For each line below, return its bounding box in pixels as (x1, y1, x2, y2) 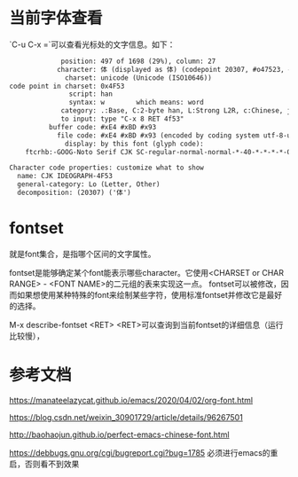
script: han (68, 90, 114, 98)
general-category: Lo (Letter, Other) (17, 180, 161, 189)
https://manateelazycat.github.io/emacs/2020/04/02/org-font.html (9, 395, 254, 405)
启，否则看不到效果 (9, 458, 80, 469)
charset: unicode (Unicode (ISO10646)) (65, 73, 213, 82)
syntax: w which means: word (68, 98, 204, 107)
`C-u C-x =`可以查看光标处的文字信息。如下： (9, 39, 176, 50)
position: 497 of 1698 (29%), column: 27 (60, 57, 216, 66)
